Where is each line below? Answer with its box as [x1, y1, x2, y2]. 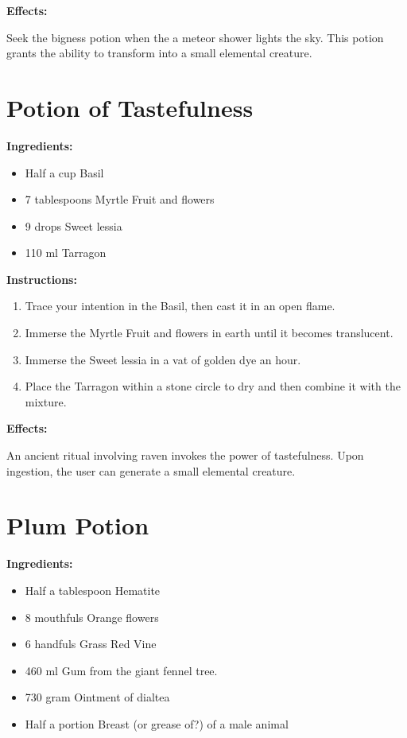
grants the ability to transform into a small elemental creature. [6, 45, 312, 61]
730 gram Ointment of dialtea [25, 689, 170, 705]
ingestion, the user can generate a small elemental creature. [6, 462, 296, 479]
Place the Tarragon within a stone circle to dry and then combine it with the [25, 378, 401, 394]
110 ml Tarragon [25, 244, 107, 261]
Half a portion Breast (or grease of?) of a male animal [25, 715, 289, 732]
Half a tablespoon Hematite [25, 581, 161, 598]
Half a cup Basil [25, 164, 104, 181]
